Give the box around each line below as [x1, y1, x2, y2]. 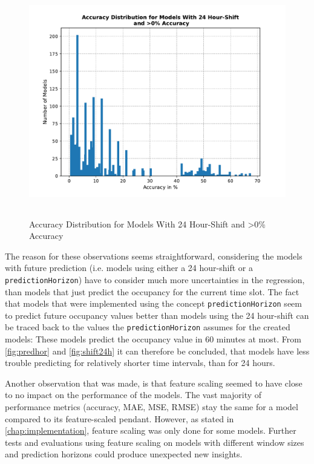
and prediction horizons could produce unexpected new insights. [5, 448, 243, 460]
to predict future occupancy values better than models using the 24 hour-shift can [5, 309, 309, 321]
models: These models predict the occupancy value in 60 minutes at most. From [5, 333, 301, 345]
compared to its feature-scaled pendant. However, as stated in [5, 412, 234, 425]
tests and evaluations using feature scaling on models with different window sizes [5, 436, 304, 448]
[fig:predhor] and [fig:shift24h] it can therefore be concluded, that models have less [5, 344, 310, 357]
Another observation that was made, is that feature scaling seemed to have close [5, 376, 303, 389]
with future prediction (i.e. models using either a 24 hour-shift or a [5, 261, 253, 274]
